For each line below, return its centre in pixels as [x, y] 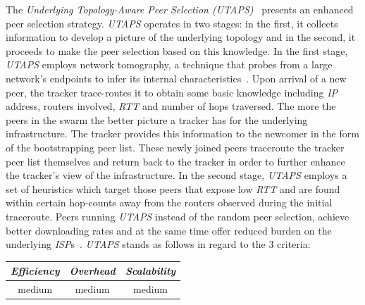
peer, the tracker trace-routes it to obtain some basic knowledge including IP [172, 92]
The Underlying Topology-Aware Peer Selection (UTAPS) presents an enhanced [180, 9]
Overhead [92, 271]
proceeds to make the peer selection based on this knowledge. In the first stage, [177, 50]
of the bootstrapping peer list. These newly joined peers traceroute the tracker [175, 147]
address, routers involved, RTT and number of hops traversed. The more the [171, 106]
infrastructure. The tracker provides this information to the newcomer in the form [182, 133]
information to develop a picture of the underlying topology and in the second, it [181, 37]
